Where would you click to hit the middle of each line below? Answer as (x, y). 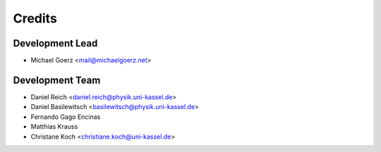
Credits (35, 18)
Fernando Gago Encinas (66, 117)
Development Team (57, 80)
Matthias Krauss (54, 127)
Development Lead (55, 43)
